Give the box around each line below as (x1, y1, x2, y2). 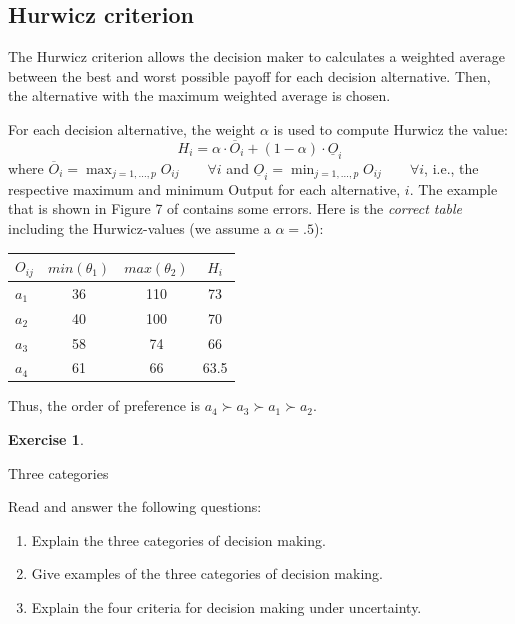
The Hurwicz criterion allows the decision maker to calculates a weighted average (8, 46, 505, 67)
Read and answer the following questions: (8, 496, 262, 517)
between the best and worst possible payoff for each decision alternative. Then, (8, 65, 491, 86)
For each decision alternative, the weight (8, 118, 256, 139)
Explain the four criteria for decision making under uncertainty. (31, 597, 422, 617)
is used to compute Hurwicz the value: (273, 118, 508, 139)
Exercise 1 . (8, 429, 84, 450)
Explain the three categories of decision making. (31, 529, 326, 550)
